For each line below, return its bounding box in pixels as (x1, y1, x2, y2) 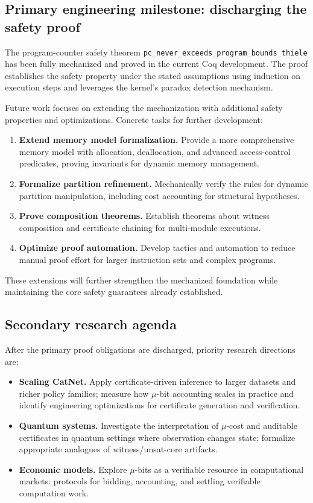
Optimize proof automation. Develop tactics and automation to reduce (19, 241, 296, 254)
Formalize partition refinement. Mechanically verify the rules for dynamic (19, 177, 308, 189)
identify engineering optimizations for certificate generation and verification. (19, 399, 300, 411)
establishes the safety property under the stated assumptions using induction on (5, 69, 301, 81)
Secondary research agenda (5, 315, 177, 334)
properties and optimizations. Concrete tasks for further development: (5, 113, 263, 125)
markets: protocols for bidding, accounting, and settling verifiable (19, 475, 261, 487)
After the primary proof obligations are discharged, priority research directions (5, 343, 296, 355)
